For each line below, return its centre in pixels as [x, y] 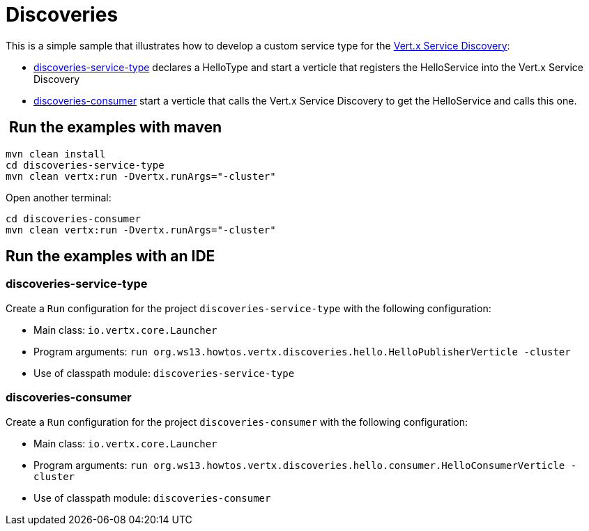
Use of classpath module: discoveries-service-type [164, 373]
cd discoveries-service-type [85, 165]
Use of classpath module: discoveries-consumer [152, 498]
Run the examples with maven [115, 128]
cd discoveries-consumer [73, 218]
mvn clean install [56, 154]
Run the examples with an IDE [110, 256]
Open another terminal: [59, 197]
